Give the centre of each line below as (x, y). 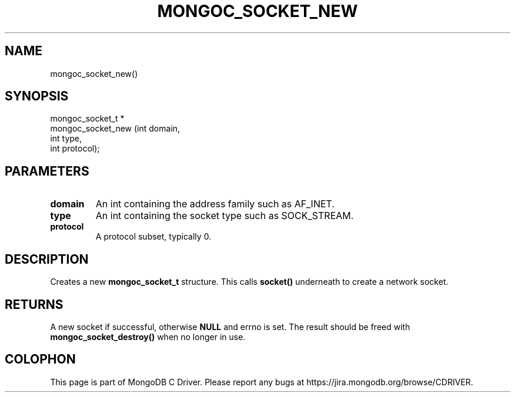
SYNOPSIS (37, 96)
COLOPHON (40, 359)
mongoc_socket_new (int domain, (115, 129)
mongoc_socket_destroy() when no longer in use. (148, 337)
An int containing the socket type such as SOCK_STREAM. (225, 216)
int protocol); (75, 149)
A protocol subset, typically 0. (153, 237)
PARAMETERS (47, 171)
